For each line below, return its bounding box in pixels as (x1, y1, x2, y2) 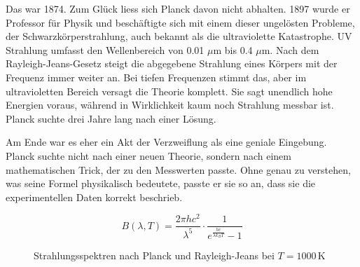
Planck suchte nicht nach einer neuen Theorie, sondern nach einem (6, 148, 292, 163)
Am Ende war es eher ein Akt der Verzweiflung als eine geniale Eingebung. (6, 135, 327, 149)
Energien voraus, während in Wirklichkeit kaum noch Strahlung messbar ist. (6, 97, 334, 112)
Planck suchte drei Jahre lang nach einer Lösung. (6, 111, 216, 125)
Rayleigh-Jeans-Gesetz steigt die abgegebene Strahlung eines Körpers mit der (6, 56, 338, 71)
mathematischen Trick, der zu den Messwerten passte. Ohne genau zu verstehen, (6, 162, 351, 177)
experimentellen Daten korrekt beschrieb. (6, 189, 183, 204)
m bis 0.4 (213, 42, 253, 57)
